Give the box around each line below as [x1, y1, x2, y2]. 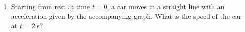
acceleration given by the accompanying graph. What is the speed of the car [11, 11, 242, 21]
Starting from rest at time [11, 1, 90, 11]
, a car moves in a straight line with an [107, 1, 225, 11]
